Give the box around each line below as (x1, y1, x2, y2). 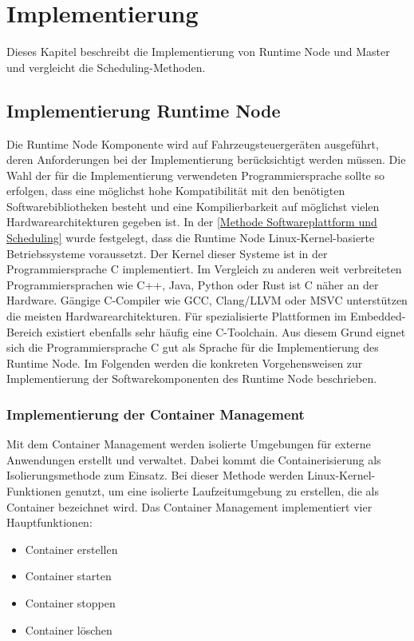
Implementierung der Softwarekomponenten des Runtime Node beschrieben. (6, 370, 377, 387)
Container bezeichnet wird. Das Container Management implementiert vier (6, 498, 373, 515)
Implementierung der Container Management (6, 404, 305, 424)
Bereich (6, 323, 43, 340)
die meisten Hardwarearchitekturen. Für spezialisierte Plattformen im (6, 308, 347, 324)
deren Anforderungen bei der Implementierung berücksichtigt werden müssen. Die (6, 151, 406, 168)
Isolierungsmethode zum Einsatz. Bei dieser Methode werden (6, 467, 304, 484)
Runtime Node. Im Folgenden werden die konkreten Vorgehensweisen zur (6, 354, 363, 371)
